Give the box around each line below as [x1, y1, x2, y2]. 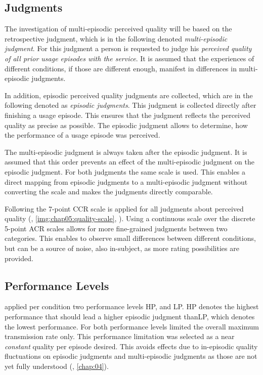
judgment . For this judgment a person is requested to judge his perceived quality [5, 43, 252, 54]
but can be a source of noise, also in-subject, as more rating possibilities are [5, 243, 239, 254]
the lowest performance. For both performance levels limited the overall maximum [5, 321, 259, 331]
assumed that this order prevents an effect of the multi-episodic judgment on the [5, 156, 254, 167]
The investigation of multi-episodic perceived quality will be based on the [5, 23, 232, 34]
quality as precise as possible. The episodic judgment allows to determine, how [5, 119, 248, 130]
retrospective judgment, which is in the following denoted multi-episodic [5, 33, 228, 44]
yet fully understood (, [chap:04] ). [5, 361, 109, 371]
